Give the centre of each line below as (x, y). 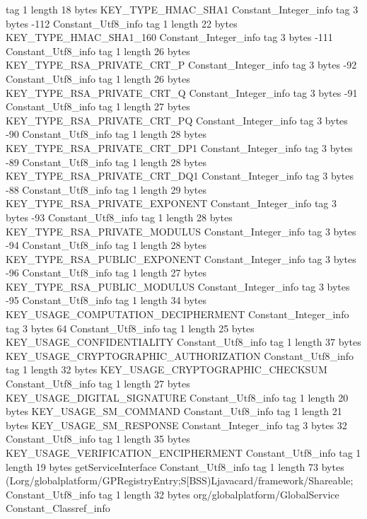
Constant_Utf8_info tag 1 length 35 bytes (98, 439)
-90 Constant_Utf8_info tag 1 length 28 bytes (106, 134)
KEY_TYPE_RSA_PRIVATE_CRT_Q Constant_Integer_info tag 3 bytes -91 (182, 92)
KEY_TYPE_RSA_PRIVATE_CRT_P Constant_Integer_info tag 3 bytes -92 (181, 65)
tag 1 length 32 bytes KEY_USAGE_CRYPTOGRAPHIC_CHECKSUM (167, 369)
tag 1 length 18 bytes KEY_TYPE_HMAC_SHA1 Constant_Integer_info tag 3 (182, 9)
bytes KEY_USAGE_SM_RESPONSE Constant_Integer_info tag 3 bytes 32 (176, 425)
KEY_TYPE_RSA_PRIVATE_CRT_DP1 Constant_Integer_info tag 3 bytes (179, 147)
